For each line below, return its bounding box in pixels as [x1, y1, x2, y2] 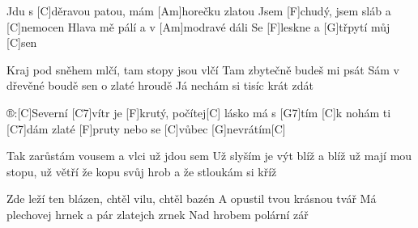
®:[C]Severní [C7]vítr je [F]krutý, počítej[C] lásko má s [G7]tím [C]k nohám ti [6, 103, 391, 120]
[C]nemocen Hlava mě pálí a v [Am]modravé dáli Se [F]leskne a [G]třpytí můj [6, 18, 390, 35]
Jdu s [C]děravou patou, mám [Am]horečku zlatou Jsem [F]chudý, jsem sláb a [6, 2, 391, 19]
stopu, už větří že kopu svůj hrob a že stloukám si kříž [6, 163, 277, 179]
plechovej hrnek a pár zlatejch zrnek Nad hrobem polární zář [6, 205, 309, 222]
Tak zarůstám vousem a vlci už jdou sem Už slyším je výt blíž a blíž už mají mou [6, 147, 412, 164]
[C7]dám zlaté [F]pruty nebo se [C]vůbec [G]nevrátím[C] [6, 120, 286, 137]
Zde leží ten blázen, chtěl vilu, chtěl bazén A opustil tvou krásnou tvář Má [6, 190, 377, 207]
